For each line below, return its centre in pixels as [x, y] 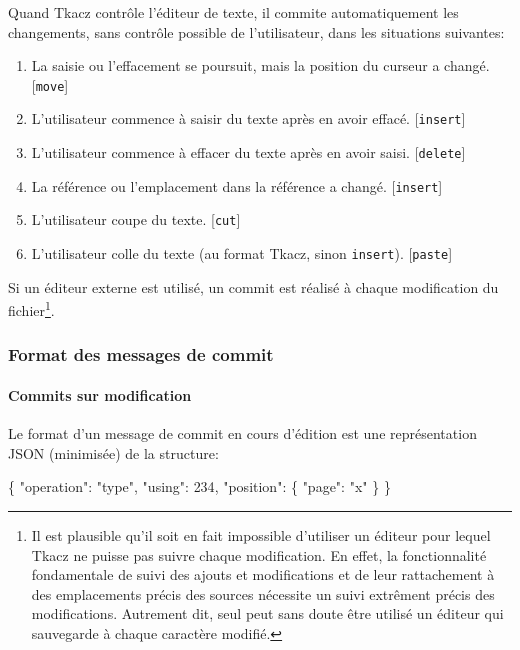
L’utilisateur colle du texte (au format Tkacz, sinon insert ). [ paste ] [242, 253]
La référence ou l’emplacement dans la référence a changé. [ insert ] [237, 185]
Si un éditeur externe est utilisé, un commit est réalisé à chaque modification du [253, 286]
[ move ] [50, 84]
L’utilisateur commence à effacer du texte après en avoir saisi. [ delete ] [248, 152]
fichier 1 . [31, 308]
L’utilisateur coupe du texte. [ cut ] [136, 219]
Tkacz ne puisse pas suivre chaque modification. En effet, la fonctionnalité [259, 554]
